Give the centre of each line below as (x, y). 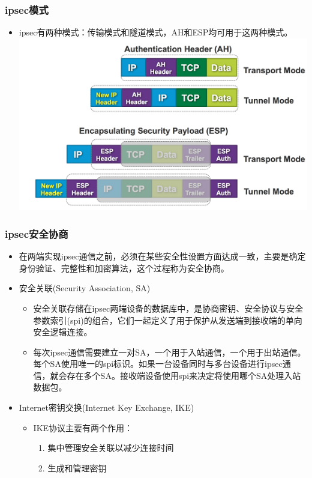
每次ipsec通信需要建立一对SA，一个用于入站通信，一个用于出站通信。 (169, 352)
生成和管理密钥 (77, 467)
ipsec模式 (27, 9)
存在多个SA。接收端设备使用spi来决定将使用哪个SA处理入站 (184, 375)
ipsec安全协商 (37, 233)
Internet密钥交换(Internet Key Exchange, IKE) (106, 407)
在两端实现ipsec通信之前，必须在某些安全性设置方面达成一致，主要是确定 (162, 256)
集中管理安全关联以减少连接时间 (111, 448)
